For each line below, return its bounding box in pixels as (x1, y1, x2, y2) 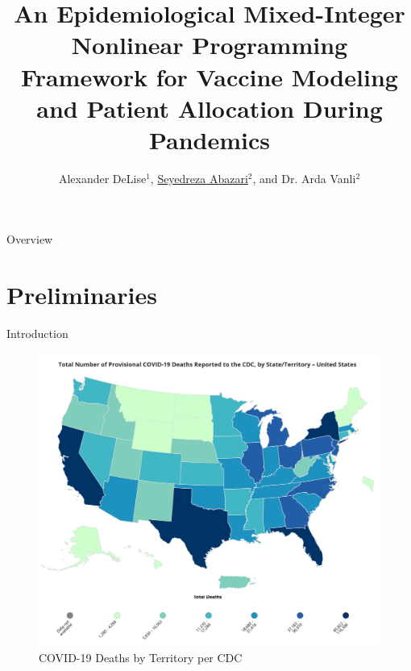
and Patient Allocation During (36, 91, 383, 124)
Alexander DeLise (58, 169, 147, 186)
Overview (6, 231, 53, 248)
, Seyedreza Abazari (150, 169, 248, 186)
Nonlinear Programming (71, 28, 348, 61)
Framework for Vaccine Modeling (21, 60, 398, 93)
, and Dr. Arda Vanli (252, 169, 356, 186)
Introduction (6, 325, 68, 342)
